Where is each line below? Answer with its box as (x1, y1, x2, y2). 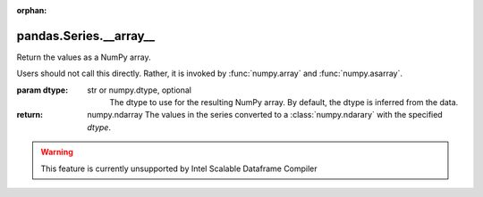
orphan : (16, 5, 47, 15)
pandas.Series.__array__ (16, 28, 156, 44)
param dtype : (16, 85, 69, 95)
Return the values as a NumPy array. (16, 52, 151, 62)
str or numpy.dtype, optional (87, 85, 192, 95)
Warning (40, 147, 73, 158)
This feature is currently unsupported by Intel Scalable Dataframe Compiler (40, 163, 318, 174)
